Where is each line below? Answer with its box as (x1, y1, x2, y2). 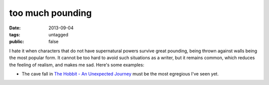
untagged (48, 31, 68, 37)
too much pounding (9, 7, 92, 18)
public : (9, 39, 24, 45)
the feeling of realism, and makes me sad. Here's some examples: (9, 62, 144, 68)
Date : (9, 25, 21, 31)
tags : (9, 31, 20, 37)
